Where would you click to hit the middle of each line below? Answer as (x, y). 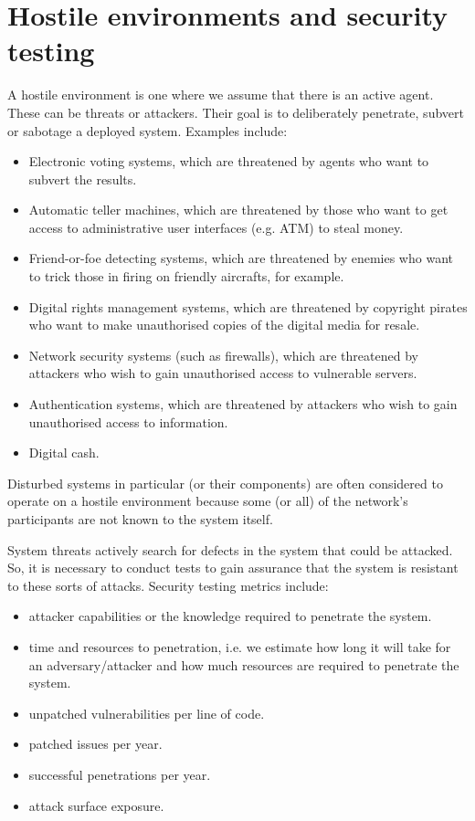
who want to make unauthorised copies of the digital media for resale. (224, 325)
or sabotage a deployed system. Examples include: (148, 130)
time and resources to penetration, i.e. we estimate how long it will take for (240, 646)
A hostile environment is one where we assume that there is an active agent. (221, 95)
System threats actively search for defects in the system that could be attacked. (230, 549)
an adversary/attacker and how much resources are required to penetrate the (244, 664)
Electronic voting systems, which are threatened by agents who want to (229, 161)
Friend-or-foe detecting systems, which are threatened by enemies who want (241, 258)
